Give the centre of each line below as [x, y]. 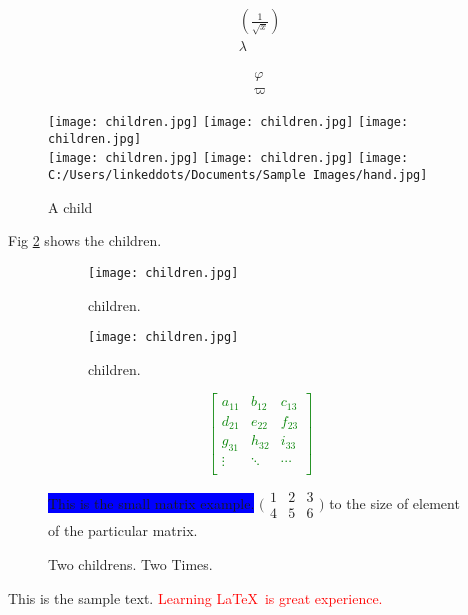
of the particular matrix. [123, 530]
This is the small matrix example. [151, 502]
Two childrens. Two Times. [130, 563]
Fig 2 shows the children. [85, 240]
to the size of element [394, 502]
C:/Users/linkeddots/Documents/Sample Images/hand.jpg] [238, 175]
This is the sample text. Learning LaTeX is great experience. [195, 597]
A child [70, 206]
